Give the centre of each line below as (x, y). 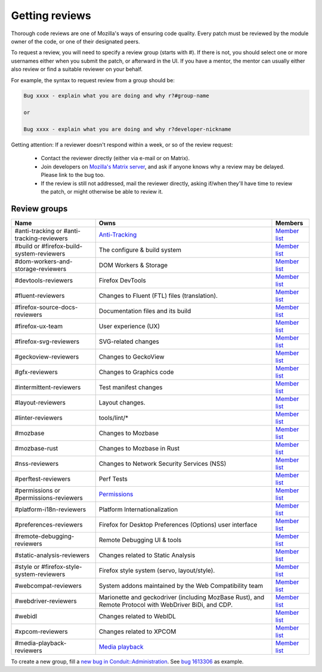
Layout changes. (122, 402)
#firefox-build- (62, 246)
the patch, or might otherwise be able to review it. (102, 191)
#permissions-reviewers (49, 497)
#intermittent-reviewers (48, 387)
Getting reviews (51, 15)
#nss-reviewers (37, 463)
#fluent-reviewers (40, 295)
